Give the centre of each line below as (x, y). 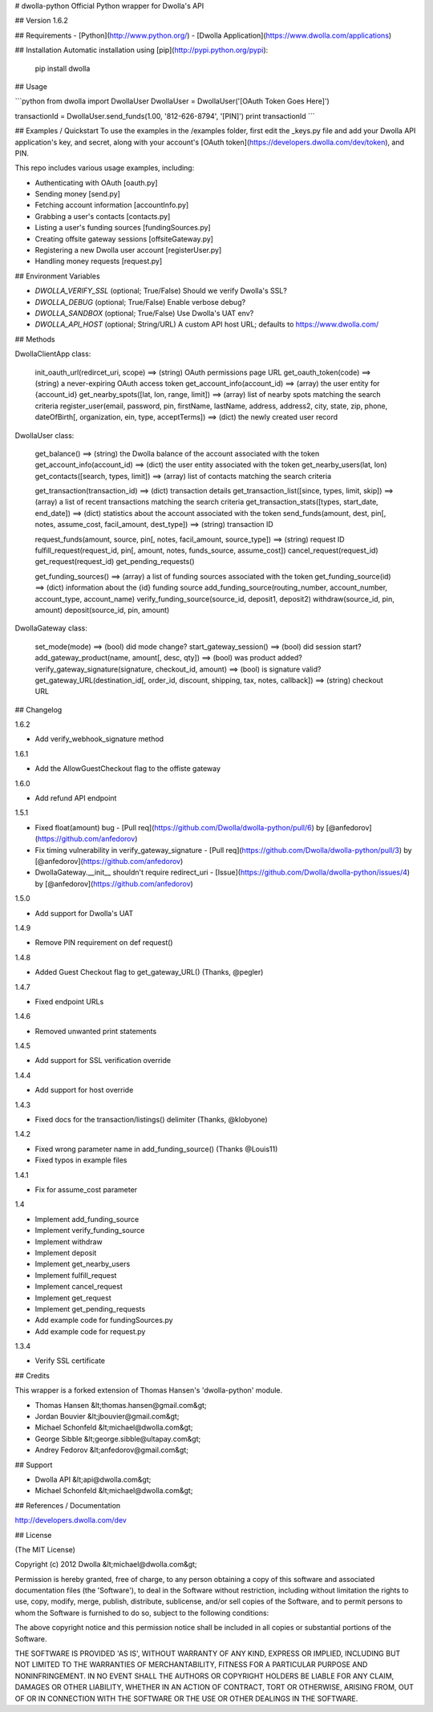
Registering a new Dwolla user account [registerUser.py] (128, 250)
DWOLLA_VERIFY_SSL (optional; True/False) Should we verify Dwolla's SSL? (161, 291)
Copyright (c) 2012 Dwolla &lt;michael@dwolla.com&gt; (106, 1564)
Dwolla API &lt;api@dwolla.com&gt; (93, 1479)
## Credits (32, 1375)
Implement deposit (66, 1252)
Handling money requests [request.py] (99, 262)
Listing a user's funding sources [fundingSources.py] (123, 228)
